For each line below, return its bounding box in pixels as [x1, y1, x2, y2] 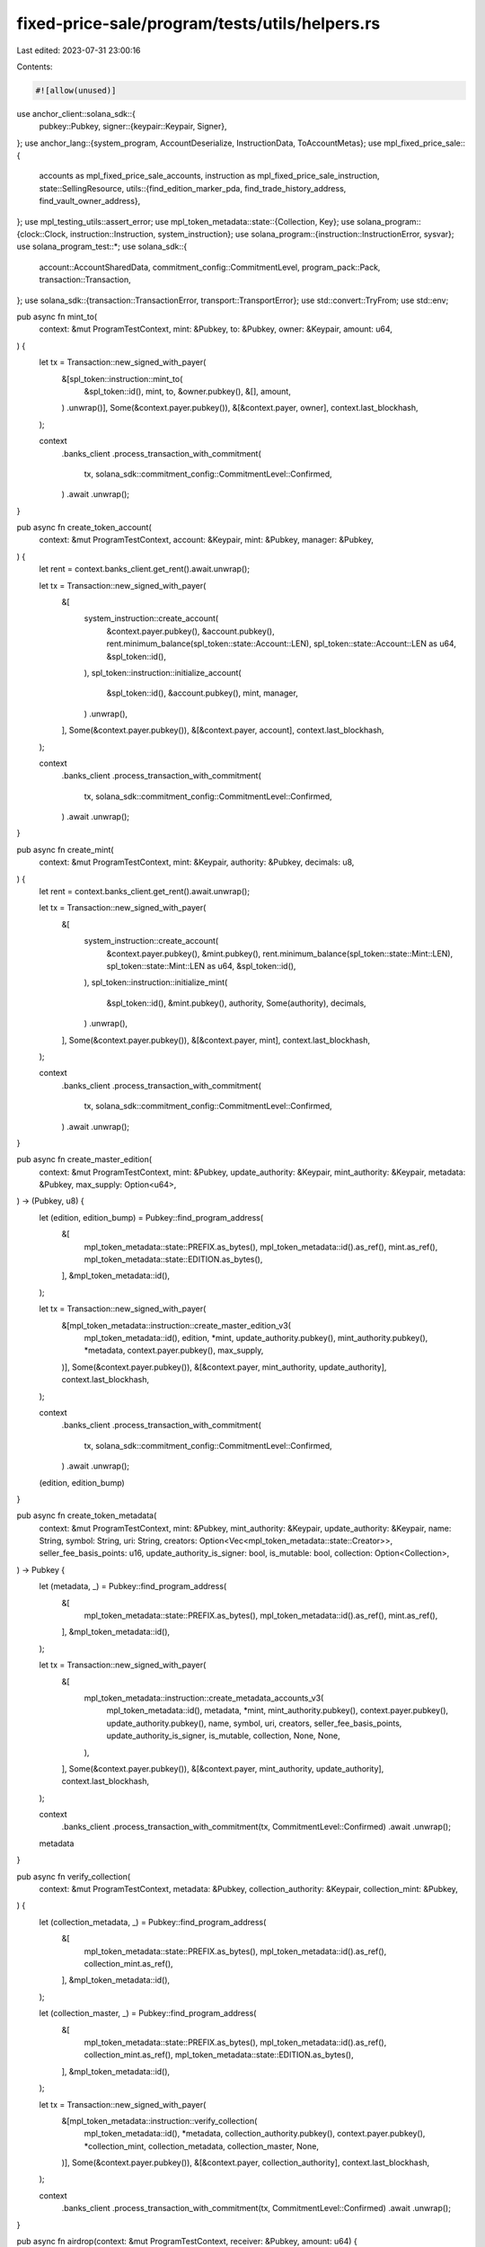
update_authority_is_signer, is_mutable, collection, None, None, [106, 1730, 340, 1741]
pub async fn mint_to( [16, 311, 98, 322]
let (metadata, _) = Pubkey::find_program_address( [39, 1581, 227, 1592]
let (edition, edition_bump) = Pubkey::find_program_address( [39, 1212, 264, 1222]
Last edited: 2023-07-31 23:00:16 [16, 45, 141, 56]
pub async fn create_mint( [16, 844, 114, 855]
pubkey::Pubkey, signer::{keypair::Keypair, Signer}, [39, 121, 228, 132]
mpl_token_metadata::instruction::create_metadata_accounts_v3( [84, 1692, 324, 1703]
